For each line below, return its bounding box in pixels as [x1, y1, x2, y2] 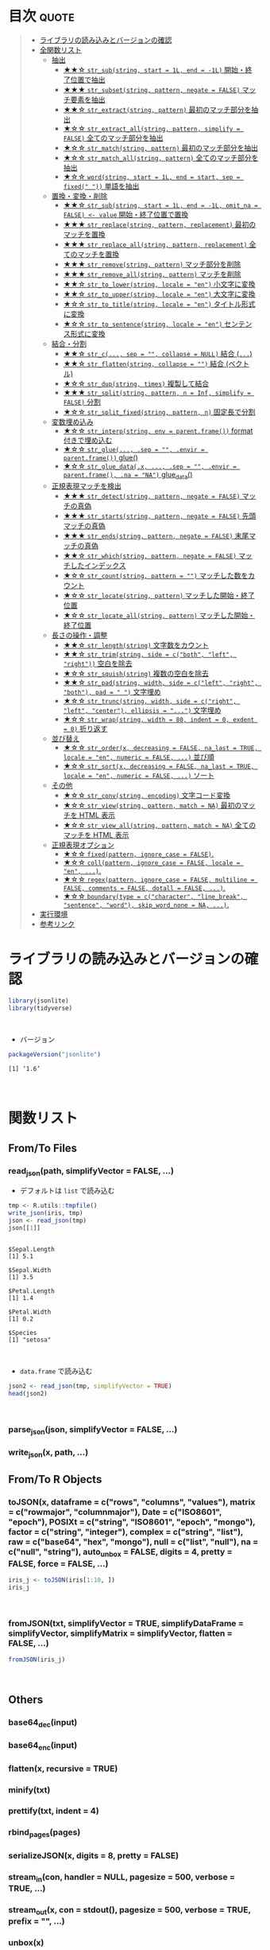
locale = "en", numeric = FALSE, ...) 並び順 [63, 752, 214, 761]
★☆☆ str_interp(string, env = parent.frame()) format [63, 426, 253, 435]
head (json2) [8, 1389, 48, 1397]
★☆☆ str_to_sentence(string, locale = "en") [63, 319, 223, 329]
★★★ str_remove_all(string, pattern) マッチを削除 [63, 269, 241, 278]
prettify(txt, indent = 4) [8, 1805, 99, 1816]
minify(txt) [8, 1784, 51, 1795]
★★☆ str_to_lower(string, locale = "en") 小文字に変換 [63, 279, 256, 289]
